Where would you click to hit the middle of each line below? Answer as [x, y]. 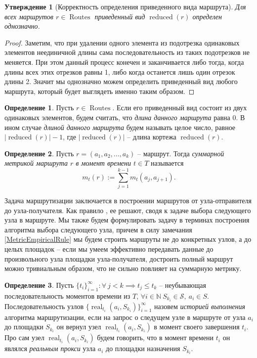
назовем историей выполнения [200, 306]
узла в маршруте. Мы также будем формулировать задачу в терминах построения [127, 220]
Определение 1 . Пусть [39, 108]
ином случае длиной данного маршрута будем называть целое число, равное [120, 127]
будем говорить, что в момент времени [155, 337]
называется [167, 163]
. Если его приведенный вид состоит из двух [180, 108]
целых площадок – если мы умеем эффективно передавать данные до [109, 249]
